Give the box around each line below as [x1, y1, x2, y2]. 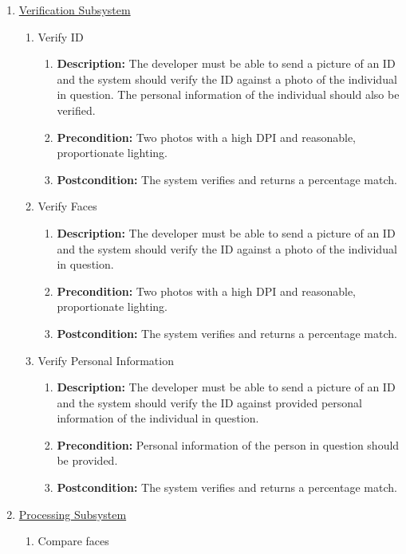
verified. [57, 101, 96, 118]
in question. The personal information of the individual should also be [57, 86, 400, 103]
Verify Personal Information [37, 352, 174, 368]
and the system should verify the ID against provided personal [57, 394, 362, 411]
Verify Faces [37, 198, 97, 214]
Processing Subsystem [18, 505, 127, 522]
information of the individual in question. [57, 410, 259, 426]
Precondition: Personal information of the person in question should [57, 436, 400, 453]
